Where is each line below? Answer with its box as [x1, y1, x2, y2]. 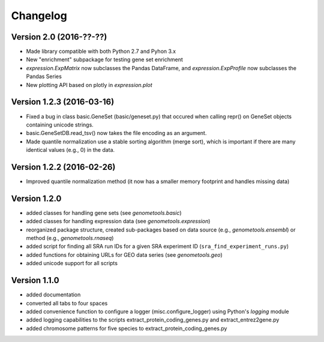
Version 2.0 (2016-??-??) [11, 32, 107, 42]
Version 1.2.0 [11, 193, 62, 203]
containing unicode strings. [26, 121, 94, 128]
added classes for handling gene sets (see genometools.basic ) [26, 209, 182, 216]
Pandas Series [26, 73, 62, 80]
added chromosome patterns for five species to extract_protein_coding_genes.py [26, 325, 227, 332]
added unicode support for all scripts [26, 260, 118, 267]
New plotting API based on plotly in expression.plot [26, 81, 152, 88]
